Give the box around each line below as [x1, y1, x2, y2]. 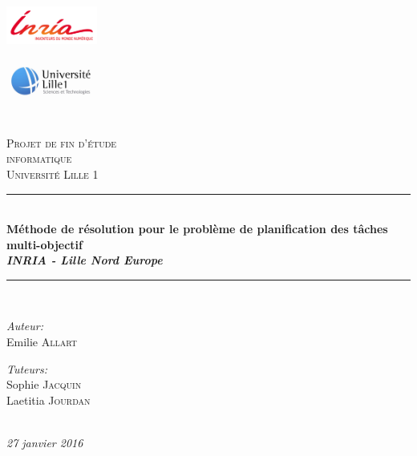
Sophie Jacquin [6, 376, 82, 393]
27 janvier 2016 [6, 434, 83, 451]
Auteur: [6, 317, 44, 334]
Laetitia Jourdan [6, 391, 91, 408]
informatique [6, 150, 72, 167]
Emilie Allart [6, 333, 77, 350]
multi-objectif [6, 236, 83, 252]
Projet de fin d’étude [6, 134, 117, 151]
